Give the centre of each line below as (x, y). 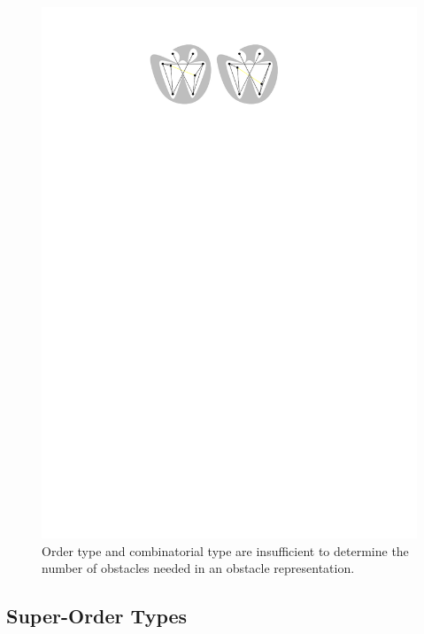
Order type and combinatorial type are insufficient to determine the (225, 550)
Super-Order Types (97, 616)
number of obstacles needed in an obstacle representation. (198, 568)
